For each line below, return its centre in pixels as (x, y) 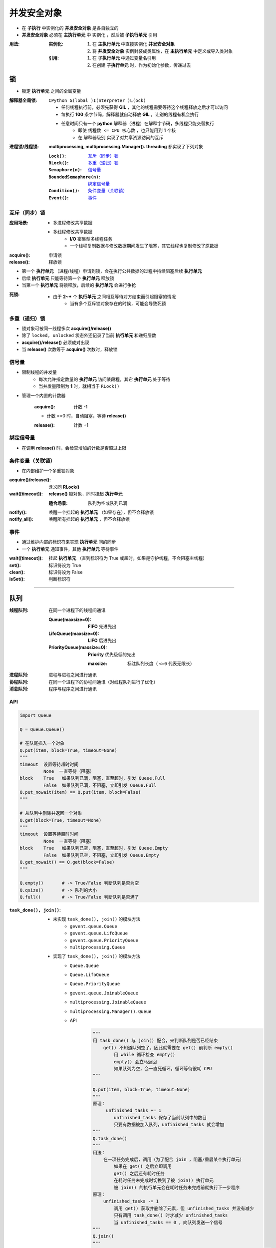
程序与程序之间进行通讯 (73, 689)
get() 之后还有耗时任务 (139, 1173)
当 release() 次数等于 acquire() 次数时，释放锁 (70, 349)
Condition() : (64, 191)
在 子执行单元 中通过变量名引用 (124, 58)
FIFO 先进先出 (102, 626)
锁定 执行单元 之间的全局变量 (51, 91)
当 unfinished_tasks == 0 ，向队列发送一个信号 (168, 1222)
